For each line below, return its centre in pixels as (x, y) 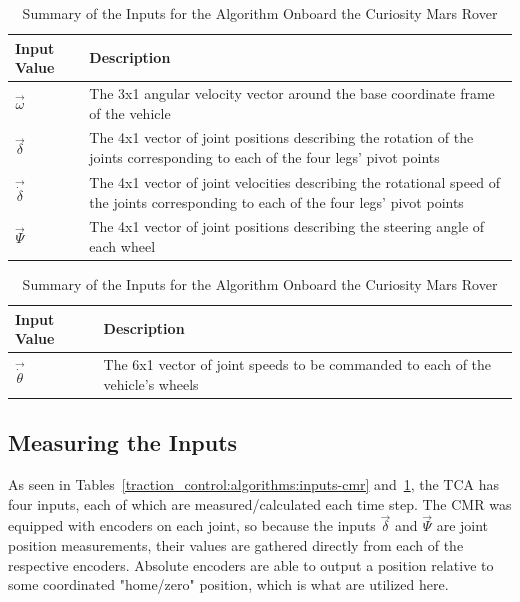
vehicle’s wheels (151, 383)
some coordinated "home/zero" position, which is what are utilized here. (228, 584)
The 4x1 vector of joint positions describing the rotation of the (281, 137)
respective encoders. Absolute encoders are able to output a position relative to (251, 564)
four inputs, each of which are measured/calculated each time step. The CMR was (260, 503)
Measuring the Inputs (123, 442)
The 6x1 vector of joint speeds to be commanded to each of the (297, 364)
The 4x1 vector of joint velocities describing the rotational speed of (294, 181)
